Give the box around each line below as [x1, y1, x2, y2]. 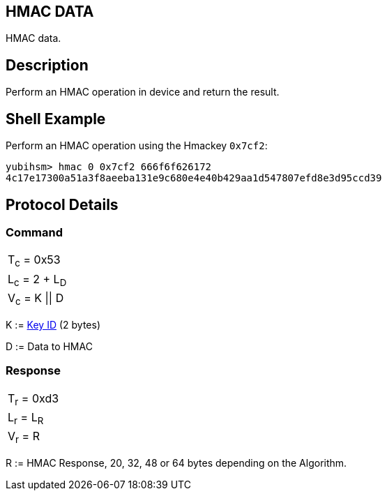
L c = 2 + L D [8, 271, 67, 288]
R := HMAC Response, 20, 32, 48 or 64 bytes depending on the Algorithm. [6, 457, 347, 469]
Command [6, 225, 63, 239]
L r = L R [8, 409, 44, 427]
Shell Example [6, 110, 106, 128]
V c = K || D [8, 290, 64, 307]
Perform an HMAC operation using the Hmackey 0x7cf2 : [6, 140, 268, 152]
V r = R [8, 429, 40, 446]
